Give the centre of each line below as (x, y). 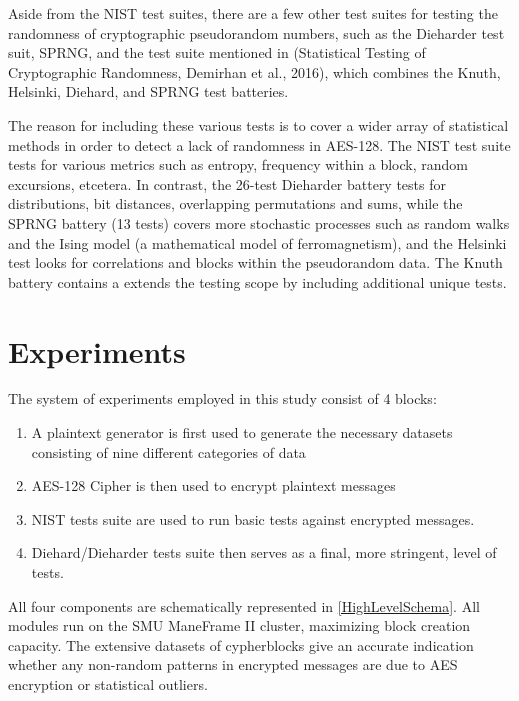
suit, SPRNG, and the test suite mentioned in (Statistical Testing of (217, 52)
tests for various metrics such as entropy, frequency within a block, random (238, 164)
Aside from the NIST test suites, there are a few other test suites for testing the (253, 13)
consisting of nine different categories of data (168, 451)
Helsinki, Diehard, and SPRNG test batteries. (148, 91)
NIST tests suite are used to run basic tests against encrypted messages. (253, 518)
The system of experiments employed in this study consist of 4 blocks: (222, 398)
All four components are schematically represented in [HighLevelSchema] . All (244, 605)
